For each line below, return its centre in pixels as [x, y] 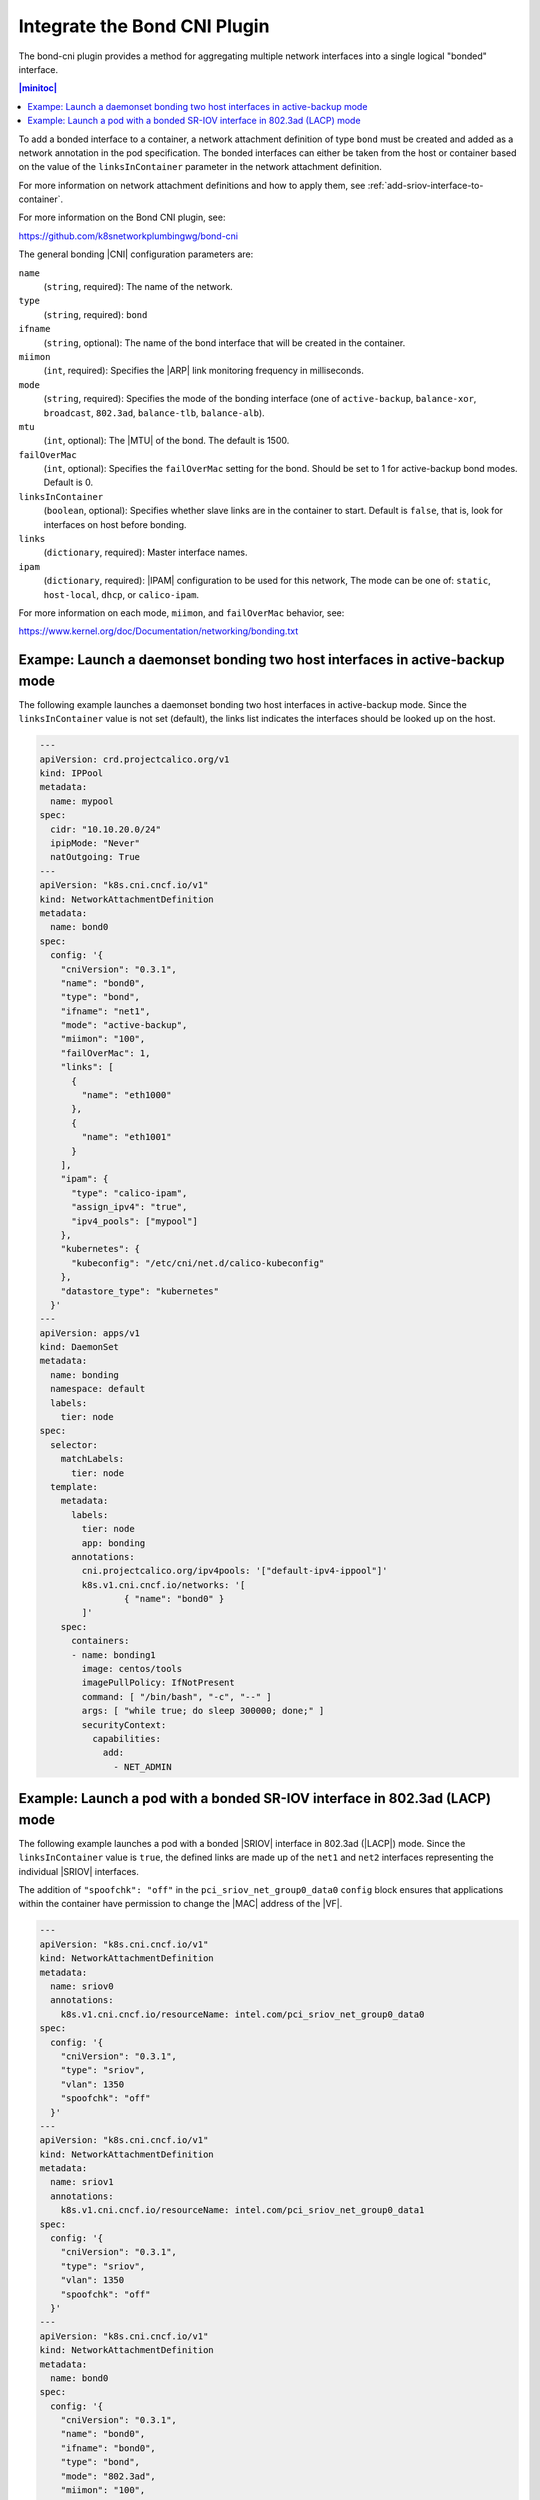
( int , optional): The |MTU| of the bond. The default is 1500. [166, 441]
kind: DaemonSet [79, 1347]
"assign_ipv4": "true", [129, 1207]
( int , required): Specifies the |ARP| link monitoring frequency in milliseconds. [203, 371]
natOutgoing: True [95, 857]
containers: [100, 1641]
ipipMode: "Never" [95, 843]
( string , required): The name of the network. [138, 287]
